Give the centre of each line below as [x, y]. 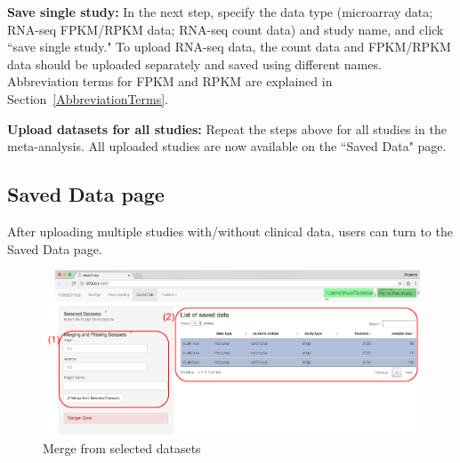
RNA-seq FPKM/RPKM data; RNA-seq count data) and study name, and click [226, 29]
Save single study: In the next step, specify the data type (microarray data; [220, 12]
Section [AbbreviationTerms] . [88, 98]
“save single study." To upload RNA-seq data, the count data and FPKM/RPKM [229, 47]
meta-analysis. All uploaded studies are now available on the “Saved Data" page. [227, 146]
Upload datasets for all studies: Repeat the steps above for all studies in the [227, 128]
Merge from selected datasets [122, 447]
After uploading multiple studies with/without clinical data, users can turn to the [230, 231]
